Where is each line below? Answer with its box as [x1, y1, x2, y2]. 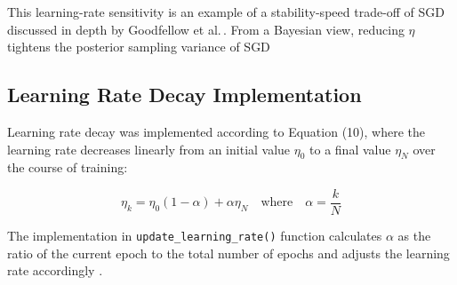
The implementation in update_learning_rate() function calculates [7, 226, 382, 245]
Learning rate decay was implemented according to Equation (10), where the [7, 122, 425, 140]
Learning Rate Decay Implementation [7, 81, 362, 108]
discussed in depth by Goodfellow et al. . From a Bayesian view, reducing [7, 20, 405, 38]
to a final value [309, 139, 391, 158]
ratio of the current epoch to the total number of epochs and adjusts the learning [7, 243, 450, 262]
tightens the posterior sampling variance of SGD [7, 37, 270, 56]
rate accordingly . [7, 261, 103, 280]
